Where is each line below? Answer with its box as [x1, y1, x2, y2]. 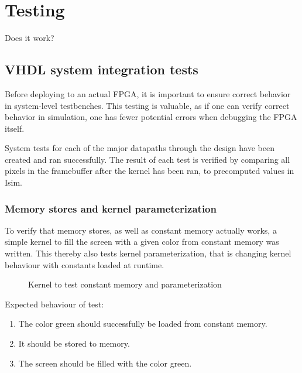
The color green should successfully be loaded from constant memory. [18, 317, 267, 330]
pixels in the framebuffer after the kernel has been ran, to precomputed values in [5, 165, 294, 177]
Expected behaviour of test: [5, 297, 104, 310]
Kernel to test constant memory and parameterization [28, 278, 222, 290]
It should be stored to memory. [18, 337, 130, 350]
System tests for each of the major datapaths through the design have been [5, 142, 274, 154]
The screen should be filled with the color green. [18, 357, 192, 369]
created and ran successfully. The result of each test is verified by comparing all [5, 153, 290, 165]
